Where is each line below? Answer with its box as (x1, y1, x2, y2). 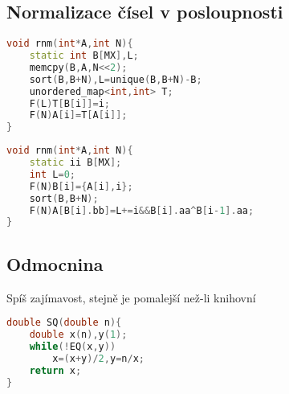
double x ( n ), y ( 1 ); (29, 329, 128, 340)
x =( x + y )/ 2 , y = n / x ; (52, 352, 144, 364)
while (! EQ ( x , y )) (29, 340, 116, 352)
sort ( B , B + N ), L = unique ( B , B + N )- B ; (29, 73, 202, 85)
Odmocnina (6, 251, 104, 276)
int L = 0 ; (29, 168, 75, 180)
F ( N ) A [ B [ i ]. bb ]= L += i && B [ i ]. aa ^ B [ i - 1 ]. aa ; (29, 204, 254, 216)
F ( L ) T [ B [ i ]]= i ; (29, 97, 110, 109)
